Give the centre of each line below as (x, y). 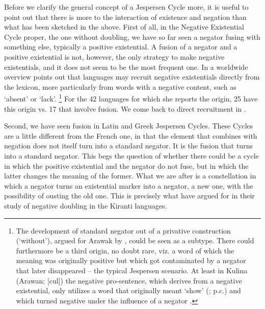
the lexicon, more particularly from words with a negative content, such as (120, 86)
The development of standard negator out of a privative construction (123, 230)
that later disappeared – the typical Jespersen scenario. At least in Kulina (132, 270)
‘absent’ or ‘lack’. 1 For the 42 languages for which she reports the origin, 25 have (131, 98)
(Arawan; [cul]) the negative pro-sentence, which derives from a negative (129, 280)
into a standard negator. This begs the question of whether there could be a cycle (131, 155)
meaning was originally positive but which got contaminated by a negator (131, 260)
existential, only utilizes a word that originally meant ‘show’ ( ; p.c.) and (128, 290)
